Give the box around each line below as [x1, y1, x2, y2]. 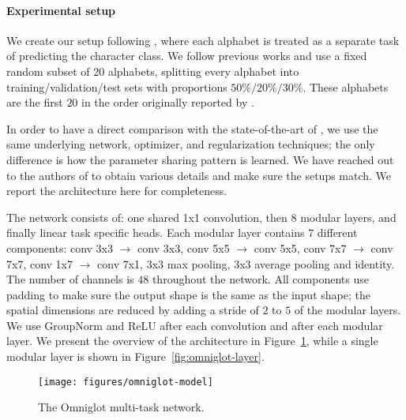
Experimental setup [6, 2, 116, 18]
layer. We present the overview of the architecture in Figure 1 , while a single [6, 332, 378, 349]
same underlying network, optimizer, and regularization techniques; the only [6, 136, 375, 152]
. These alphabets [303, 78, 389, 95]
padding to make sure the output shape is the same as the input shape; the [6, 286, 370, 302]
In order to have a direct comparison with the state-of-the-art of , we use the [6, 120, 378, 137]
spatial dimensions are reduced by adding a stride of [6, 302, 259, 318]
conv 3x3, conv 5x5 [137, 239, 230, 256]
